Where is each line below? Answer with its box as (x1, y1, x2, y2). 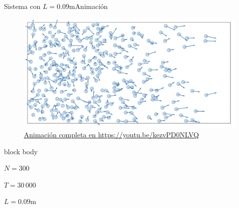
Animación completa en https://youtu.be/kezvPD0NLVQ (24, 129, 199, 140)
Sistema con (4, 1, 41, 11)
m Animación (69, 1, 108, 11)
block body (4, 146, 38, 156)
